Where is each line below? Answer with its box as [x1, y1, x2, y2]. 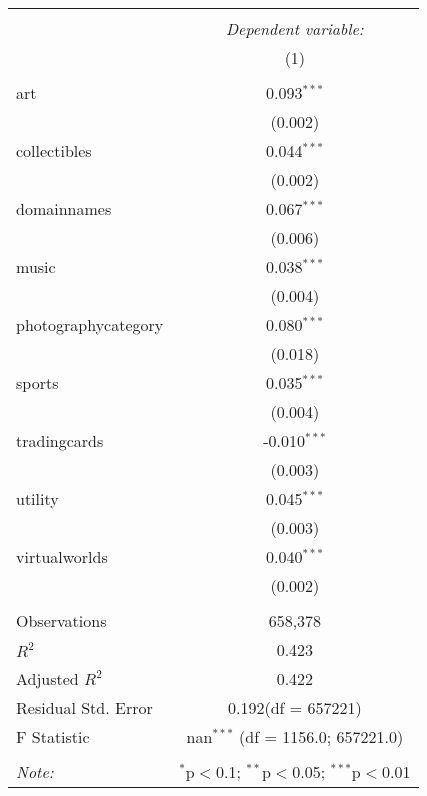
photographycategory [16, 313, 164, 336]
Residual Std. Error [16, 696, 153, 719]
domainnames [16, 197, 112, 220]
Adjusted [16, 667, 79, 690]
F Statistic [16, 725, 90, 748]
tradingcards [16, 429, 104, 452]
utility [16, 487, 59, 510]
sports [16, 371, 59, 394]
